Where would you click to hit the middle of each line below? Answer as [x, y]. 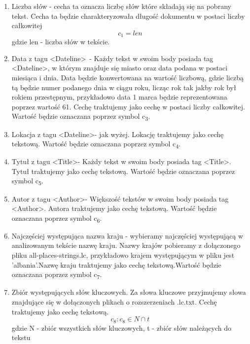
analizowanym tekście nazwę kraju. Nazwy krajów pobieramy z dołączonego [126, 245]
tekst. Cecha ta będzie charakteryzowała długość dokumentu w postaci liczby [128, 16]
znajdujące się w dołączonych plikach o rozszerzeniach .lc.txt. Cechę [114, 301]
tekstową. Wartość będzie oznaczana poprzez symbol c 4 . [96, 144]
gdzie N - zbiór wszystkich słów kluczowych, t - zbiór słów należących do [122, 327]
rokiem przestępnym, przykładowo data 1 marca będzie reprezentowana [119, 97]
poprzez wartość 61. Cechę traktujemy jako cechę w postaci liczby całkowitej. [128, 106]
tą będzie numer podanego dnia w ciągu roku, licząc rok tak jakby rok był [124, 87]
